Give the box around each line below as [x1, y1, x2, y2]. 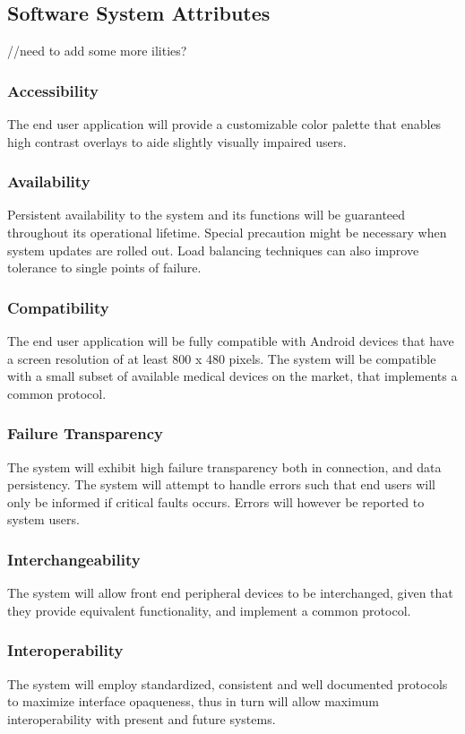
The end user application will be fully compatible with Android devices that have [7, 332, 454, 350]
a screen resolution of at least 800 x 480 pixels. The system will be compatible [7, 349, 436, 367]
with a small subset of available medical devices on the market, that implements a [7, 367, 458, 385]
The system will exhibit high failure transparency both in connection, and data [7, 457, 442, 476]
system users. [7, 510, 80, 529]
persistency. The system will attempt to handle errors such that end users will [7, 475, 435, 494]
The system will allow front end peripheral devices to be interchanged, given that [7, 583, 453, 602]
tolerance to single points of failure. [7, 258, 202, 277]
